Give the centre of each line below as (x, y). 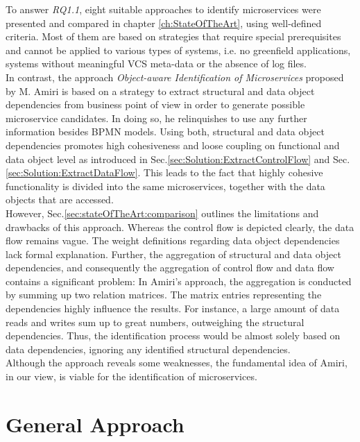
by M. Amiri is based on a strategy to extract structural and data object (160, 91)
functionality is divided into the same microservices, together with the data (165, 186)
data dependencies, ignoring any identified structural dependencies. (148, 349)
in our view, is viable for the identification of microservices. (131, 376)
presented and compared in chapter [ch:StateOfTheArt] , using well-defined (164, 23)
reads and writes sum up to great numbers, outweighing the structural (155, 322)
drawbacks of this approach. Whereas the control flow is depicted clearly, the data (180, 227)
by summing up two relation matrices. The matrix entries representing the (164, 295)
